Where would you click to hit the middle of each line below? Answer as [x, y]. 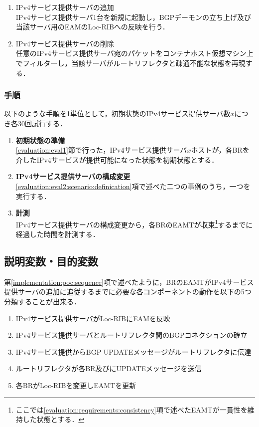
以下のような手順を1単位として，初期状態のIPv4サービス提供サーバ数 [117, 113]
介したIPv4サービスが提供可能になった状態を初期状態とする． [117, 159]
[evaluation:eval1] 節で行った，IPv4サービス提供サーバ [101, 150]
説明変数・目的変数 [51, 261]
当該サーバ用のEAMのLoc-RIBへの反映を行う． [92, 27]
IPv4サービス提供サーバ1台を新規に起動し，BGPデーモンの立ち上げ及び [133, 17]
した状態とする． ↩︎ [54, 419]
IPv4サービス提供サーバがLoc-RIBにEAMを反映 [93, 318]
